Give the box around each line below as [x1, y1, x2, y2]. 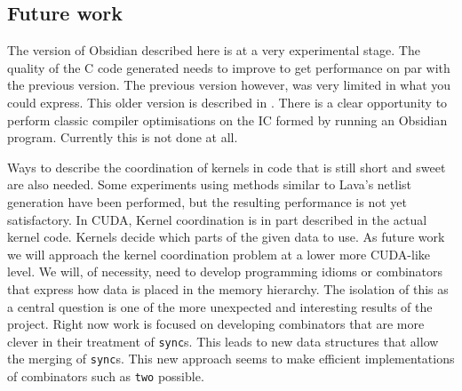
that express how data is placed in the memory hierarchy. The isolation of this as [7, 279, 449, 298]
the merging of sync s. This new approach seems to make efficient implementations [7, 349, 455, 368]
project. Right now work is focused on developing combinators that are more [7, 315, 425, 333]
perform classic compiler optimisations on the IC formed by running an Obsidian [7, 110, 448, 129]
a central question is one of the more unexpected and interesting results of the [7, 297, 433, 315]
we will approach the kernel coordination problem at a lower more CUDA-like [7, 244, 431, 263]
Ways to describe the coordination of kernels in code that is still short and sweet [7, 157, 446, 176]
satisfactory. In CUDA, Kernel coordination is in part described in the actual [7, 210, 427, 228]
